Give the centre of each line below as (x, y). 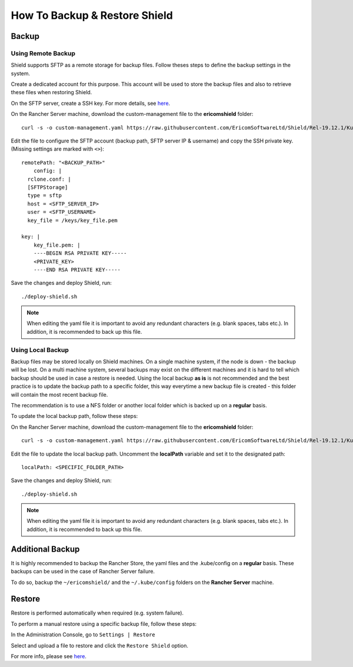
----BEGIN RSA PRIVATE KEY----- (80, 253)
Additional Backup (45, 549)
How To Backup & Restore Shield (92, 15)
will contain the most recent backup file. (59, 394)
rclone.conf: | (49, 179)
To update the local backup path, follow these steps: (74, 416)
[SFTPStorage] (48, 188)
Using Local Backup (40, 350)
